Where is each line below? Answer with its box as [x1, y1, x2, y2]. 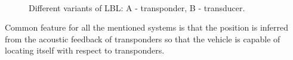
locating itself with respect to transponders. [5, 44, 165, 56]
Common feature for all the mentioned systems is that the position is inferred [5, 21, 289, 34]
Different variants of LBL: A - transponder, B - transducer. [29, 1, 245, 14]
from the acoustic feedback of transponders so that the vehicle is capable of [5, 32, 280, 45]
